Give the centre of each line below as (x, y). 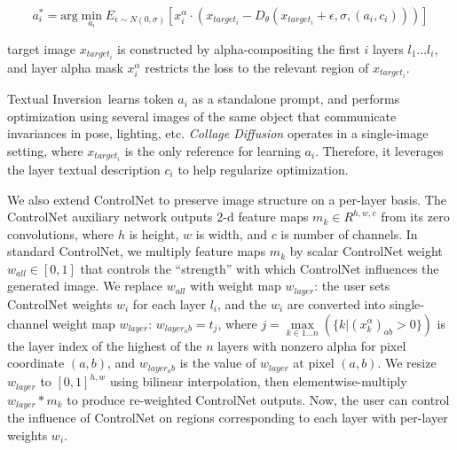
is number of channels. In (349, 233)
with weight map (236, 286)
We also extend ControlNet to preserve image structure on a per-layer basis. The (227, 199)
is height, (154, 233)
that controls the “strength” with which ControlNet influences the (260, 268)
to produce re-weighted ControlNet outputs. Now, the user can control (258, 399)
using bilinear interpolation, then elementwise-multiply (258, 381)
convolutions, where (61, 233)
